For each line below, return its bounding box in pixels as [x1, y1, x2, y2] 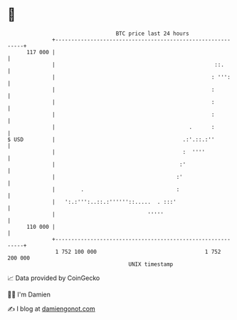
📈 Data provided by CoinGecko [7, 274, 100, 282]
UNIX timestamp [128, 260, 174, 268]
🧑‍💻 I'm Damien [7, 290, 51, 299]
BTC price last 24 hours [115, 30, 190, 37]
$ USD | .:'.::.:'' [7, 135, 215, 143]
